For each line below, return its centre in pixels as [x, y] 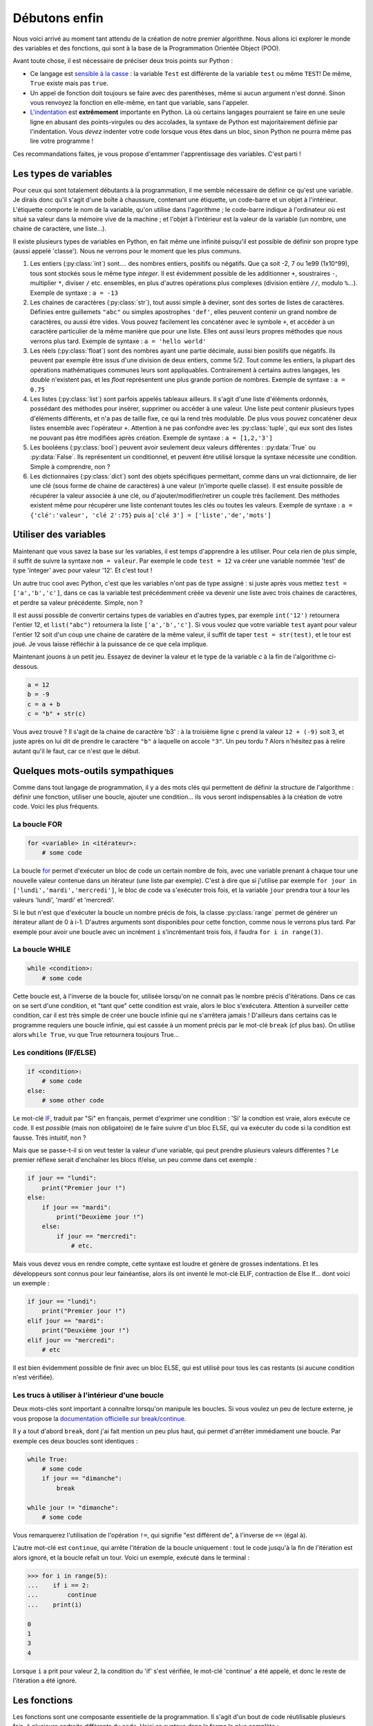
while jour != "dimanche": [73, 1507]
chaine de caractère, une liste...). [60, 229]
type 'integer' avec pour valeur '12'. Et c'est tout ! [83, 570]
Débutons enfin [58, 18]
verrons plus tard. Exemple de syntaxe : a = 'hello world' [118, 341]
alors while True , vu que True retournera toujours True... [96, 1035]
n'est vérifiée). [34, 1377]
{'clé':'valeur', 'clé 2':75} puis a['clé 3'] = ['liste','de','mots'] [151, 515]
